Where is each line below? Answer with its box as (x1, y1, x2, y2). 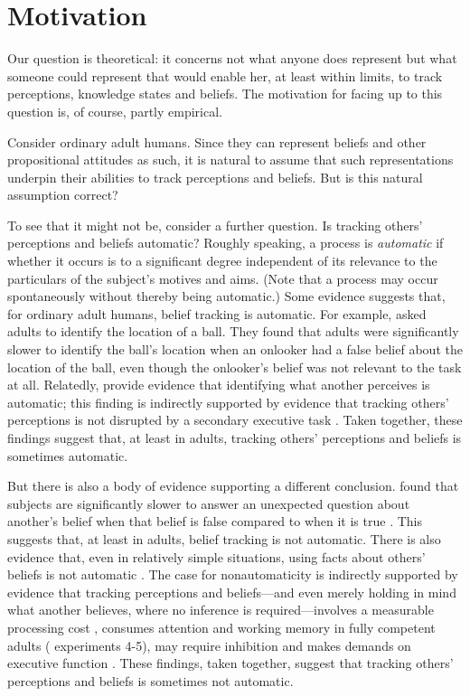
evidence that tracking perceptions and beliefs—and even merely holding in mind (7, 582, 456, 601)
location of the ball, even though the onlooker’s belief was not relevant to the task (7, 357, 462, 376)
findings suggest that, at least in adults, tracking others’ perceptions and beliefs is (7, 428, 462, 447)
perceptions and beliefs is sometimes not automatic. (7, 671, 294, 690)
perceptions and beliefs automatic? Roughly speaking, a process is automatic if (7, 233, 444, 252)
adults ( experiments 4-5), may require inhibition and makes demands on (7, 635, 411, 654)
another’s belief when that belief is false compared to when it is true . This (7, 512, 422, 531)
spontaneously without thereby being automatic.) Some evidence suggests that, (7, 287, 446, 306)
